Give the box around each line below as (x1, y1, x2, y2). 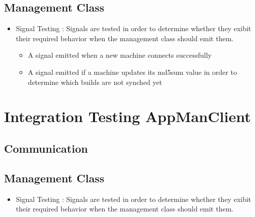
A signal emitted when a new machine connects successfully (28, 50, 212, 60)
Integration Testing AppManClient (4, 106, 251, 127)
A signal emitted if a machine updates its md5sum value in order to (28, 66, 237, 77)
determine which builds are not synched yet (28, 76, 162, 87)
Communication (4, 140, 88, 156)
